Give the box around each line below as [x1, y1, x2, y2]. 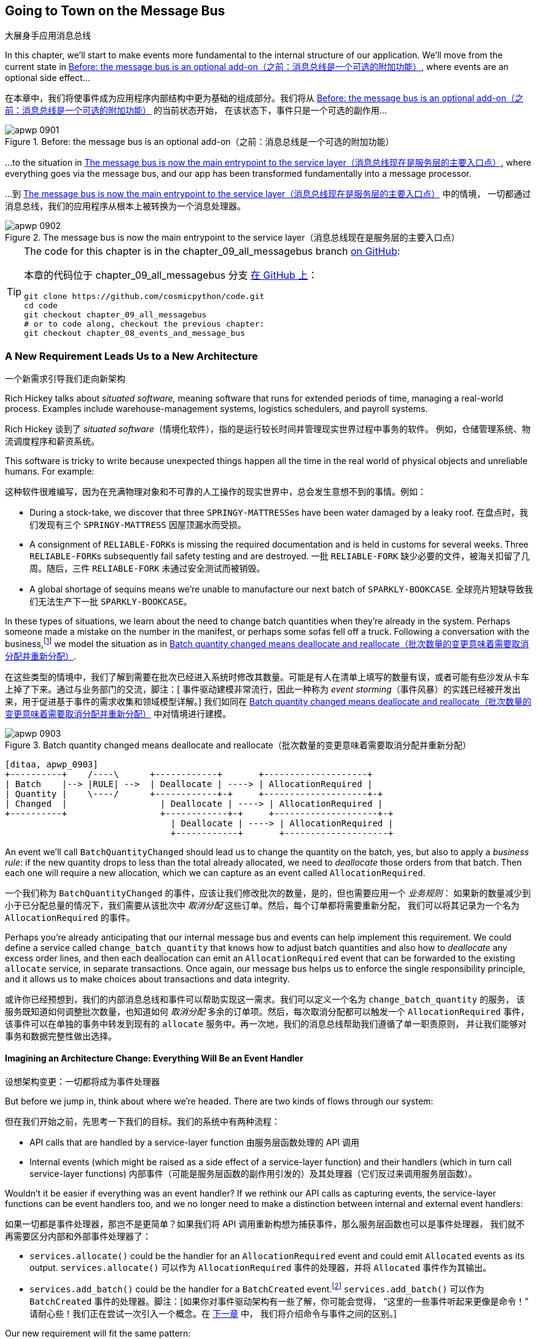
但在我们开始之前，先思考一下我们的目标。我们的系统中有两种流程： [5, 1116, 280, 1127]
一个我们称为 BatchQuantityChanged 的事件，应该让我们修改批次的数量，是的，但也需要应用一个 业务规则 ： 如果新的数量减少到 [5, 887, 531, 898]
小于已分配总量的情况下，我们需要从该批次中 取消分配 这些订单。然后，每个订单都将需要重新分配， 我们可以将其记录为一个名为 [5, 899, 520, 910]
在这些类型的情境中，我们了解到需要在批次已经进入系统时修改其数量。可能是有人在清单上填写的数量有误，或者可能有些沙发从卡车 [5, 671, 529, 682]
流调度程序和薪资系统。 [5, 436, 99, 447]
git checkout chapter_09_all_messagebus [24, 310, 207, 320]
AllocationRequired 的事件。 [5, 912, 135, 923]
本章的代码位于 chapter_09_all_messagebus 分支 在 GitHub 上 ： [24, 269, 318, 282]
